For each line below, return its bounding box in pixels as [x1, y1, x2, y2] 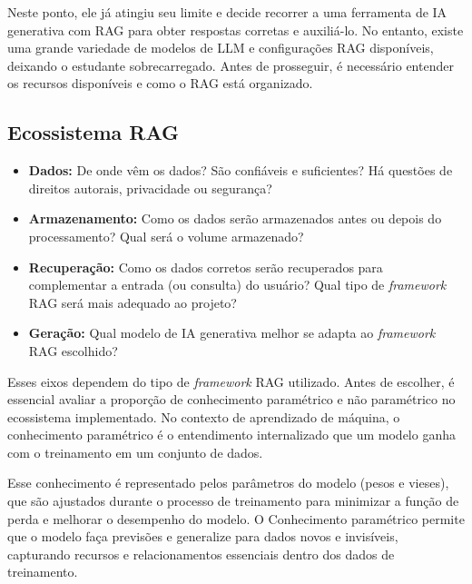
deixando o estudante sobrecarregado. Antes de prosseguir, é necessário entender [7, 55, 454, 74]
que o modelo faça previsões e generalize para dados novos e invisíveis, [7, 527, 398, 546]
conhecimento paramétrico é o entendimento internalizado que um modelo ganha [7, 425, 456, 444]
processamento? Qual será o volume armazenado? [28, 226, 304, 245]
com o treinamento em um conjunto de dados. [7, 442, 263, 461]
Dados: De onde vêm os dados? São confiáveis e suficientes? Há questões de [28, 161, 453, 180]
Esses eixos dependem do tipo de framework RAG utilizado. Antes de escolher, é [7, 371, 455, 391]
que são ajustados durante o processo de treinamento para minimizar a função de [7, 491, 459, 510]
